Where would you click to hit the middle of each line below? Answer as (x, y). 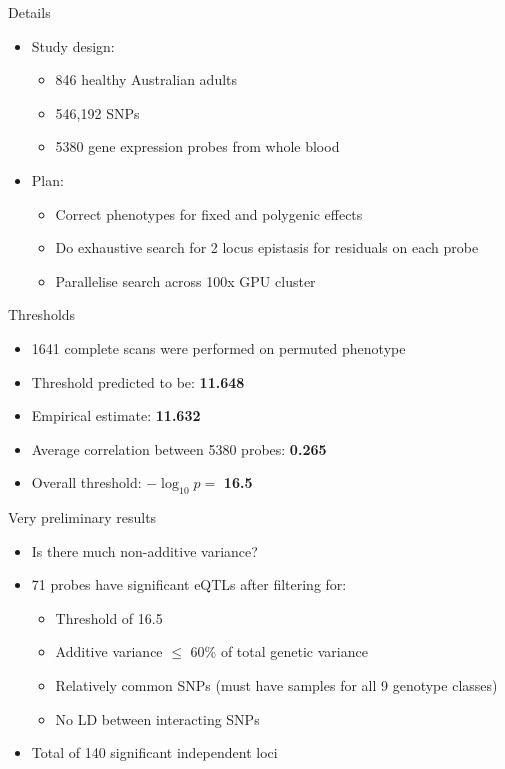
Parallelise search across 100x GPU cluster (185, 280)
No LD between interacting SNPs (157, 718)
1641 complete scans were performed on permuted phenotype (218, 347)
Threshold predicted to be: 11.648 (138, 381)
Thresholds (42, 314)
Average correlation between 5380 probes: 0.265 (179, 448)
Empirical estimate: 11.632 (116, 415)
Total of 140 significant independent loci (154, 752)
